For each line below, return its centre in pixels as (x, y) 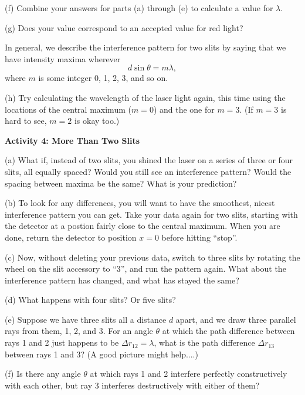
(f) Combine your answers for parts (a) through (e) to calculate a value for (139, 8)
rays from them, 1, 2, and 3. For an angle (79, 331)
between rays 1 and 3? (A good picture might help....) (101, 354)
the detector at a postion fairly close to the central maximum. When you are (143, 226)
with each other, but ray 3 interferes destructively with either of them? (132, 385)
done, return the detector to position (71, 237)
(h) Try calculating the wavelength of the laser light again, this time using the (145, 97)
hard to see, (26, 121)
